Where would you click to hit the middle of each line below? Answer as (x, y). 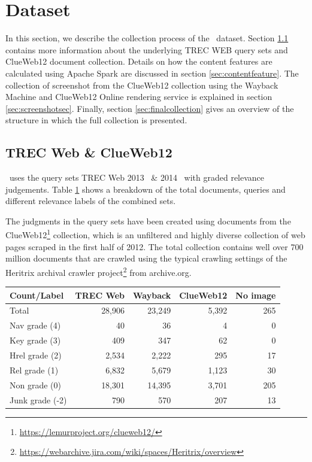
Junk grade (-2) (38, 399)
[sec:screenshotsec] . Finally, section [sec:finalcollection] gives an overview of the (150, 108)
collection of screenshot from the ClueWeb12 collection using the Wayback (142, 85)
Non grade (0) (35, 385)
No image (256, 295)
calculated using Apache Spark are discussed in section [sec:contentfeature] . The (152, 73)
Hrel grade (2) (36, 355)
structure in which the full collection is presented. (96, 120)
